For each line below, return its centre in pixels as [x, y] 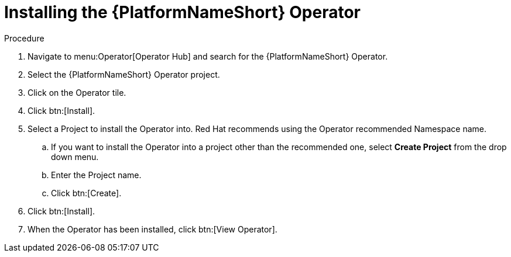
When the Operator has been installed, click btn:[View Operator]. [152, 229]
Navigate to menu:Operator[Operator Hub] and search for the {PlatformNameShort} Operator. [208, 56]
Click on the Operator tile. [77, 92]
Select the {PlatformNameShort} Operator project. [124, 74]
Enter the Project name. [96, 175]
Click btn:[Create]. [86, 193]
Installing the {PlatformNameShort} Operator [182, 12]
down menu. [75, 157]
